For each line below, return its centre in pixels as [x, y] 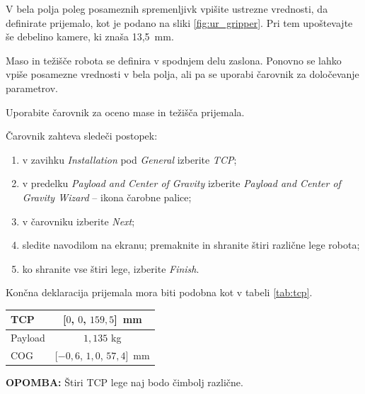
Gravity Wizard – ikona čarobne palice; [107, 197]
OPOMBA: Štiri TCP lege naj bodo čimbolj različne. [124, 382]
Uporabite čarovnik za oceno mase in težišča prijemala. [125, 112]
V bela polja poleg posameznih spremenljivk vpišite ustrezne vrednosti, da [167, 9]
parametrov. [32, 88]
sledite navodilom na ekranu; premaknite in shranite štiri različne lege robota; [191, 245]
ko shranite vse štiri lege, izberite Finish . [111, 268]
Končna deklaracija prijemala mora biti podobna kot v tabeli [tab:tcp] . [159, 292]
